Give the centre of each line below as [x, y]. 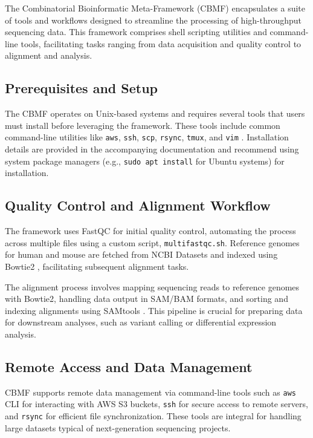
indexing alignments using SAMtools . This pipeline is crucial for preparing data [154, 310]
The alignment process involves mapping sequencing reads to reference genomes [152, 286]
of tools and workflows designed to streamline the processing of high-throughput [153, 20]
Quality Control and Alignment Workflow [138, 205]
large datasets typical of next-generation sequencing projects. [118, 427]
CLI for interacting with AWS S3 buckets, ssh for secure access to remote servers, [156, 404]
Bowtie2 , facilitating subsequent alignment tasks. [97, 266]
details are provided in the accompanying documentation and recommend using [152, 149]
